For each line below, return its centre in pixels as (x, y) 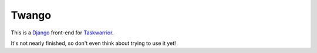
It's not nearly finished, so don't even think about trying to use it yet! (93, 43)
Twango (31, 15)
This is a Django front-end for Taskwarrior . (62, 33)
